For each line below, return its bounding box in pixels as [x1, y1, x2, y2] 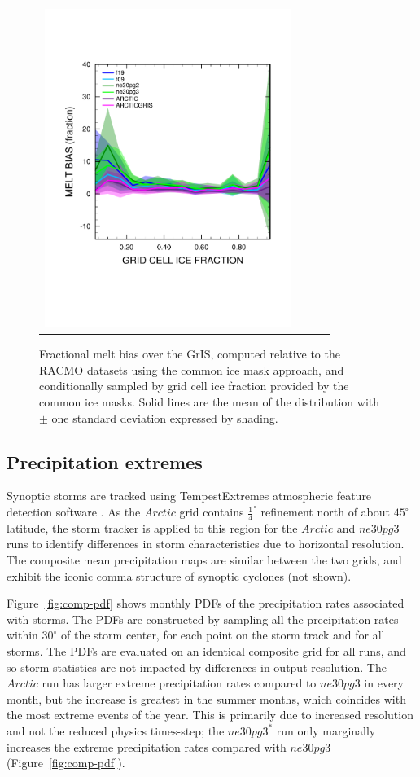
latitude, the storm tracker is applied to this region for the [7, 519, 298, 536]
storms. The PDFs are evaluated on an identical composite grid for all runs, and [7, 643, 406, 660]
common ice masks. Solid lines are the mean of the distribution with [39, 393, 380, 410]
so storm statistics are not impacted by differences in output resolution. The [7, 658, 387, 675]
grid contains [179, 503, 244, 520]
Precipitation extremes [7, 449, 203, 474]
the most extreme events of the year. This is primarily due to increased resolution [7, 706, 413, 723]
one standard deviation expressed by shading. [51, 409, 278, 426]
